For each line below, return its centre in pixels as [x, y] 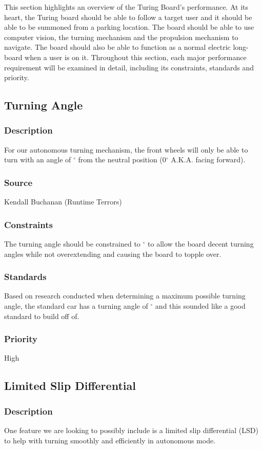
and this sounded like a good [200, 305]
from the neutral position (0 [122, 160]
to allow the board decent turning [201, 243]
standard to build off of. [42, 316]
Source [18, 182]
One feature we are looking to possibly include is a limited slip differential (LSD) [131, 430]
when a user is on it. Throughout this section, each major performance [136, 57]
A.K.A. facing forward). [208, 160]
